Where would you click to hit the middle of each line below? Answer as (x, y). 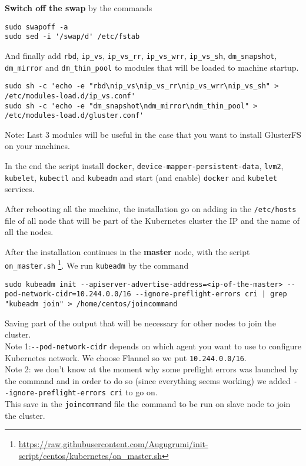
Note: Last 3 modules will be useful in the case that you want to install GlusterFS (153, 134)
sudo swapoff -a (36, 27)
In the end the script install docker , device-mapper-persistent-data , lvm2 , (144, 166)
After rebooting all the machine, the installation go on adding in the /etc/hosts (151, 208)
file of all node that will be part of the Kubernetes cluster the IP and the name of (152, 220)
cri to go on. (134, 392)
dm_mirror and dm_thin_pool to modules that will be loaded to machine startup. (152, 67)
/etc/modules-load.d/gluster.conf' (74, 116)
